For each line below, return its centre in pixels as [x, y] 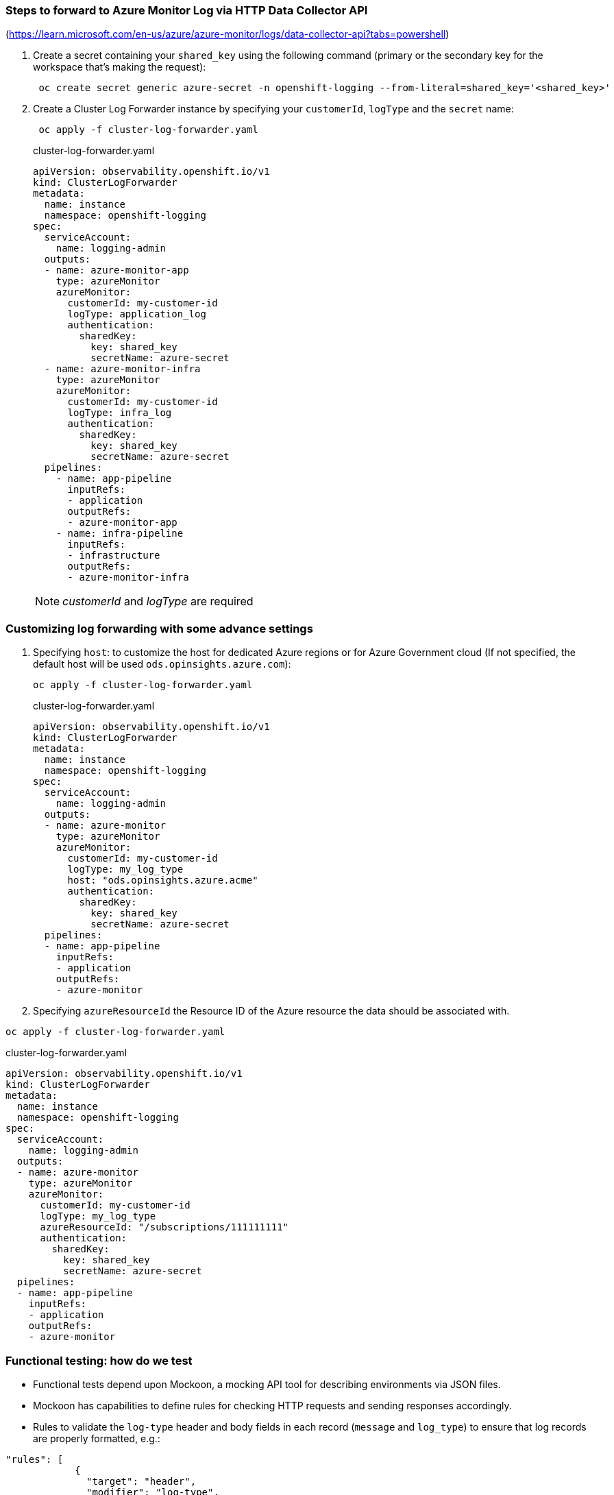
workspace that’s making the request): [120, 67]
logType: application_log [137, 314]
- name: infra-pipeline [120, 534]
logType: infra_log [120, 413]
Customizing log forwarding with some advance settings [159, 628]
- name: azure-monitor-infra [122, 369]
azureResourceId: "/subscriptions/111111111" [164, 1227]
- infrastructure [114, 556]
